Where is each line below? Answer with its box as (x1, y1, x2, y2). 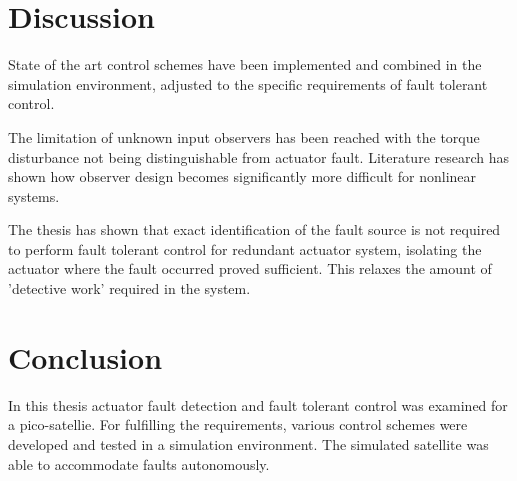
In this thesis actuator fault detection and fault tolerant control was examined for (8, 394, 508, 415)
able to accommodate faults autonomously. (8, 453, 270, 474)
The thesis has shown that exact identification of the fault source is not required (8, 219, 501, 240)
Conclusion (8, 336, 163, 377)
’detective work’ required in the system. (8, 278, 251, 299)
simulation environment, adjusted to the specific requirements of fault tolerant (8, 73, 488, 94)
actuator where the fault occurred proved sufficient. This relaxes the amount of (8, 258, 492, 279)
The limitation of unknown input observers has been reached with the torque (8, 126, 480, 147)
